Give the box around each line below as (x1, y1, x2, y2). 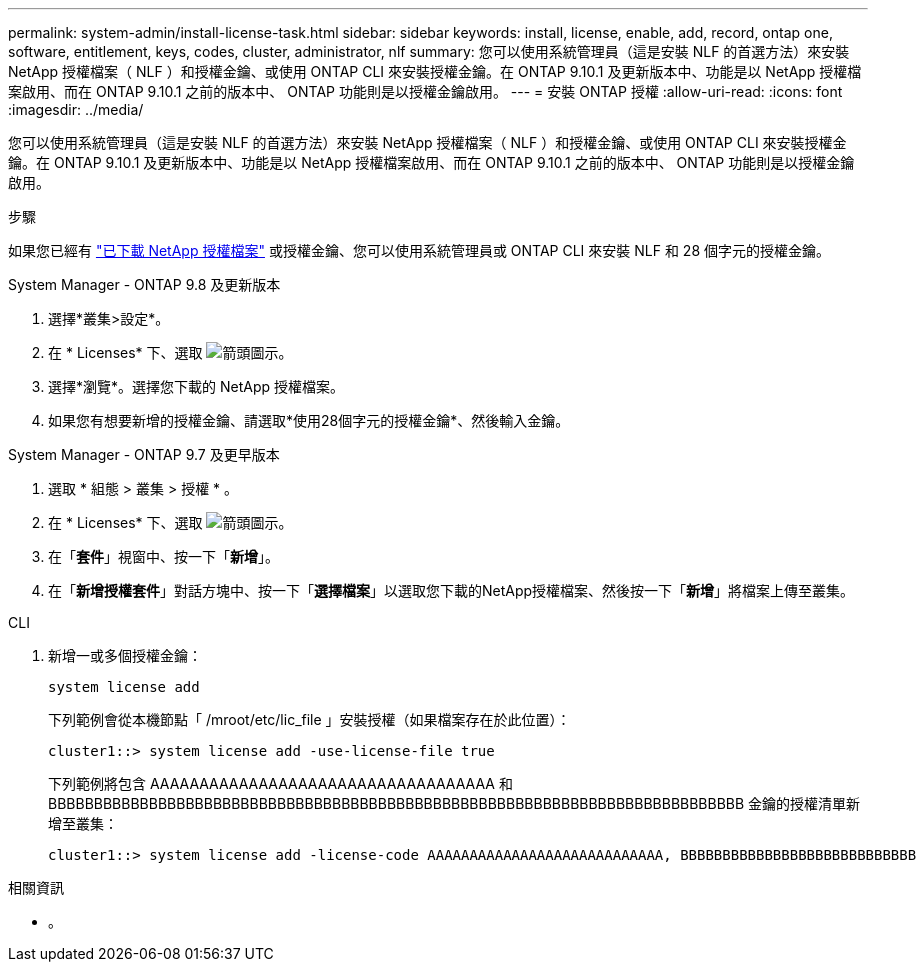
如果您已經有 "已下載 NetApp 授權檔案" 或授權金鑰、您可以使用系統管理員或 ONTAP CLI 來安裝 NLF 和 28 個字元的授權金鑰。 (8, 242, 830, 259)
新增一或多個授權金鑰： (48, 647, 202, 664)
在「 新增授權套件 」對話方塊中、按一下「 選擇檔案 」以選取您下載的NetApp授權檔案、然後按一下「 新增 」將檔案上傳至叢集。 (48, 582, 855, 599)
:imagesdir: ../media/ (8, 101, 144, 118)
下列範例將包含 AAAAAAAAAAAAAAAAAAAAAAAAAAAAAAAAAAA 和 (48, 775, 513, 792)
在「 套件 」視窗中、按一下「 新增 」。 (48, 548, 279, 565)
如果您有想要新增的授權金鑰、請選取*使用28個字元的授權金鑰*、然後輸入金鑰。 (48, 412, 570, 429)
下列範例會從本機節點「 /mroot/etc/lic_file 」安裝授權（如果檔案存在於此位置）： (48, 711, 571, 728)
